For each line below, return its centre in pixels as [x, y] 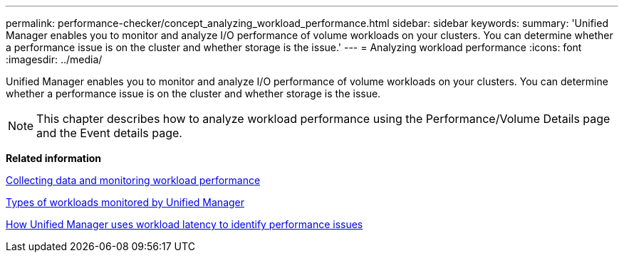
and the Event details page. [109, 133]
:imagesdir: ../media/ [54, 59]
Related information [54, 158]
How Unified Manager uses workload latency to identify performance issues [184, 224]
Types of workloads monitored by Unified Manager [125, 202]
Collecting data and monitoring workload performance [133, 180]
